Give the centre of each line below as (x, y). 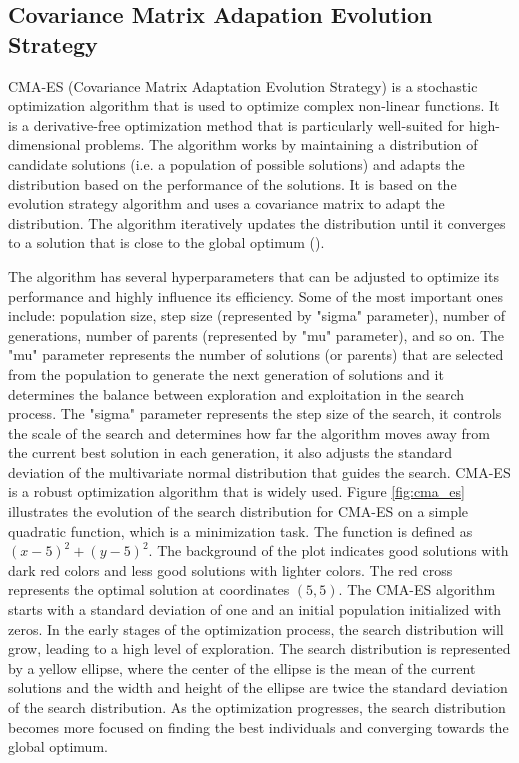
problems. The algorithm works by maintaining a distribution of (281, 144)
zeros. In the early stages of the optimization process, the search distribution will (256, 628)
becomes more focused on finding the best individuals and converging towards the (258, 726)
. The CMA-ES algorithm (417, 589)
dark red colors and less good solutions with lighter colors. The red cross (230, 569)
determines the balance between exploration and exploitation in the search (236, 393)
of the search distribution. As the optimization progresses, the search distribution (257, 707)
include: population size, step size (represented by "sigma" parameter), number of (257, 315)
